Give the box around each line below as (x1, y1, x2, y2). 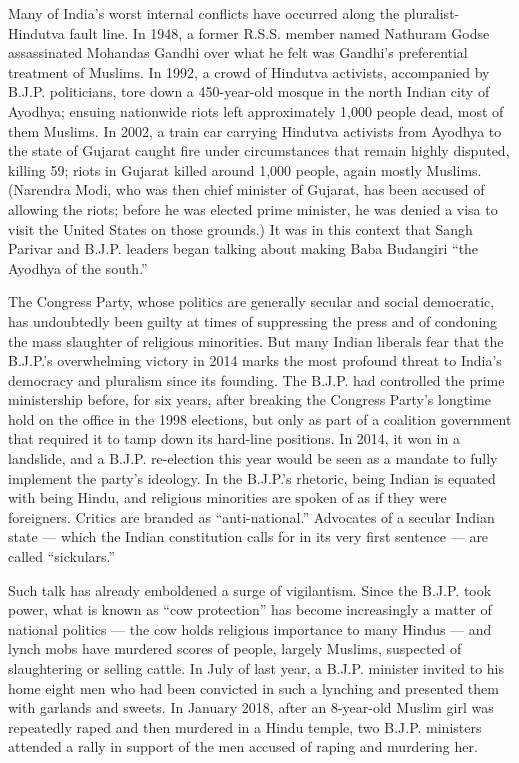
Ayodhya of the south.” (8, 257, 148, 278)
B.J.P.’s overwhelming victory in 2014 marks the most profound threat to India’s (8, 350, 502, 371)
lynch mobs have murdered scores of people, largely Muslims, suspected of (8, 638, 462, 659)
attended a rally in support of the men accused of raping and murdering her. (8, 736, 478, 757)
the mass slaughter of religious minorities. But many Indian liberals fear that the (8, 330, 504, 351)
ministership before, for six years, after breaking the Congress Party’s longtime (8, 389, 491, 410)
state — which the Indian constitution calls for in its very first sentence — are (8, 526, 489, 547)
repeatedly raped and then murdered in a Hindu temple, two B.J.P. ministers (8, 716, 482, 737)
